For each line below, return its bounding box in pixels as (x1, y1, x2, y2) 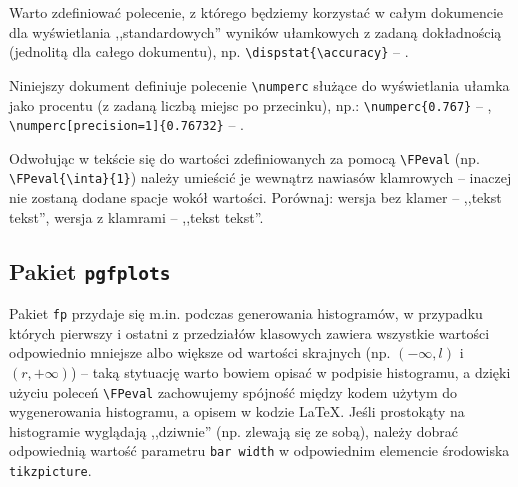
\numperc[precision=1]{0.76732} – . (9, 114, 244, 135)
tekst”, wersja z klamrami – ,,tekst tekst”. (9, 206, 264, 227)
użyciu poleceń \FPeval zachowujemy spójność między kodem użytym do (9, 381, 458, 402)
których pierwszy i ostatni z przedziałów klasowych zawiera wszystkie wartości (9, 322, 490, 343)
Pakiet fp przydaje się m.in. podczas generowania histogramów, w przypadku (9, 303, 483, 324)
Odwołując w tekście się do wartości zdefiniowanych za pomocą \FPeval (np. (9, 147, 480, 168)
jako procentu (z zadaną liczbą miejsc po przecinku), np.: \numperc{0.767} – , (9, 94, 492, 115)
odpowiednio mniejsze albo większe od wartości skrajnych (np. (9, 342, 391, 363)
